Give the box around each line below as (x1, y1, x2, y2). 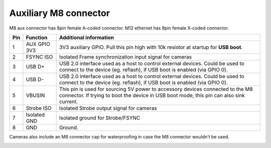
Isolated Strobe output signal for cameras (59, 104, 158, 111)
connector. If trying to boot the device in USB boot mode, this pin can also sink (59, 91, 245, 98)
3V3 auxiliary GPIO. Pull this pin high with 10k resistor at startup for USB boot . (59, 43, 243, 50)
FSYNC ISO (26, 53, 53, 60)
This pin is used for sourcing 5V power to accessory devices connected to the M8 (59, 85, 253, 92)
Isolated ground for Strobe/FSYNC (59, 114, 141, 121)
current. (59, 98, 78, 105)
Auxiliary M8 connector (9, 7, 110, 18)
